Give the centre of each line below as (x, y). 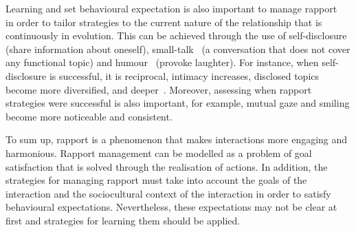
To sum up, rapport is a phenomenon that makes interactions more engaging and (177, 139)
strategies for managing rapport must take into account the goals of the (156, 180)
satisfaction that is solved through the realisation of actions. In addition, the (167, 166)
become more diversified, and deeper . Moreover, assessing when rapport (159, 89)
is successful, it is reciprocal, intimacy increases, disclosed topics (184, 75)
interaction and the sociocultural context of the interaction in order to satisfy (168, 193)
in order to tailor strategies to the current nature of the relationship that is (164, 22)
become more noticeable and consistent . (89, 116)
